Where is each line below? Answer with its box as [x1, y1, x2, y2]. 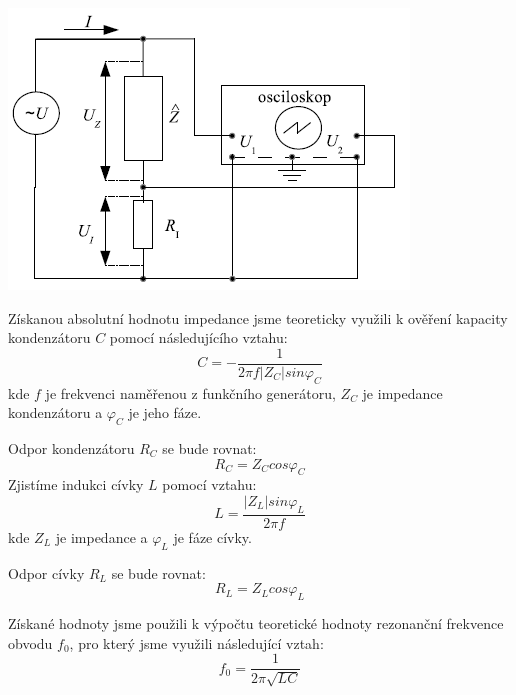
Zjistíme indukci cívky [8, 474, 144, 495]
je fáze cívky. [173, 526, 252, 547]
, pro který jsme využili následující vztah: [69, 632, 324, 653]
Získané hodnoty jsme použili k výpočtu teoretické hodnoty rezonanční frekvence [8, 613, 504, 634]
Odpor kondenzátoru [8, 438, 135, 459]
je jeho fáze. [128, 402, 202, 423]
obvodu [8, 632, 53, 653]
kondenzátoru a [8, 402, 103, 423]
